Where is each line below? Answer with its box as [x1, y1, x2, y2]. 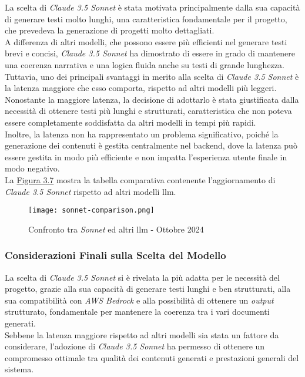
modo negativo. [5, 162, 60, 174]
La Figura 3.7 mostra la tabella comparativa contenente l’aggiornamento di [5, 173, 276, 186]
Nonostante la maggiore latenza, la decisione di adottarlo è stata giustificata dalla [5, 93, 299, 105]
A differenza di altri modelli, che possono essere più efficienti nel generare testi [5, 35, 287, 48]
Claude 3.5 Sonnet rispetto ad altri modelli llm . [5, 185, 176, 197]
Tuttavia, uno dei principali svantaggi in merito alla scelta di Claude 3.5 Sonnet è [5, 70, 299, 82]
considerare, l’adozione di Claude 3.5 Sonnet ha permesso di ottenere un [5, 340, 265, 352]
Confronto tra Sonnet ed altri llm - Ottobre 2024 [28, 223, 204, 235]
